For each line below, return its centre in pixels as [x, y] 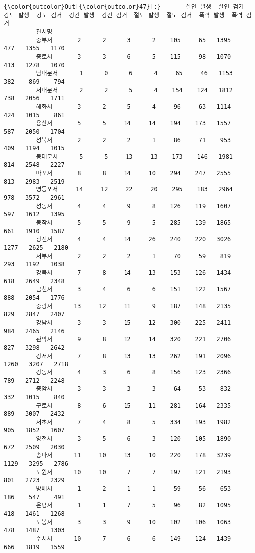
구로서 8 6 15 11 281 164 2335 [133, 406]
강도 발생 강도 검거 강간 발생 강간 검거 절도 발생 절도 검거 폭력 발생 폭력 [123, 15]
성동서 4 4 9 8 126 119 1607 [133, 206]
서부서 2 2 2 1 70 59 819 [133, 256]
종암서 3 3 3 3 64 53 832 [133, 389]
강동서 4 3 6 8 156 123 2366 [133, 372]
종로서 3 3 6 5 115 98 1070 [133, 57]
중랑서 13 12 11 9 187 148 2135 [133, 306]
